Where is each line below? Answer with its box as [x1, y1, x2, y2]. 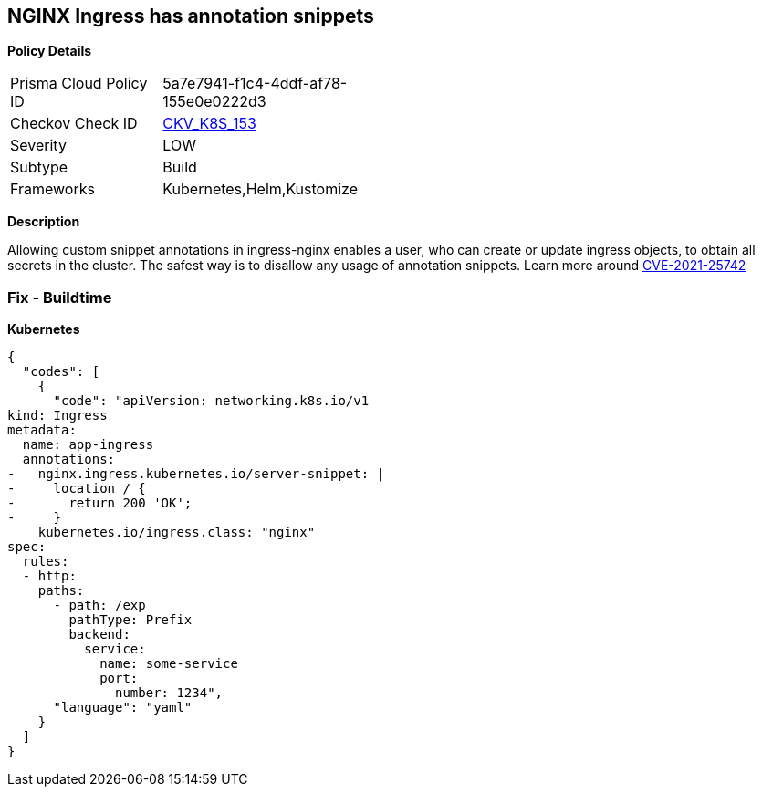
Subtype [10, 158, 68, 177]
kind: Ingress [7, 408, 108, 423]
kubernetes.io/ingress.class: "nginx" [37, 525, 316, 540]
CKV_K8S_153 [162, 114, 256, 133]
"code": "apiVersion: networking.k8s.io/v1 [53, 393, 370, 409]
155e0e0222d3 [162, 92, 266, 111]
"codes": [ [22, 364, 100, 380]
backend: [68, 627, 130, 643]
